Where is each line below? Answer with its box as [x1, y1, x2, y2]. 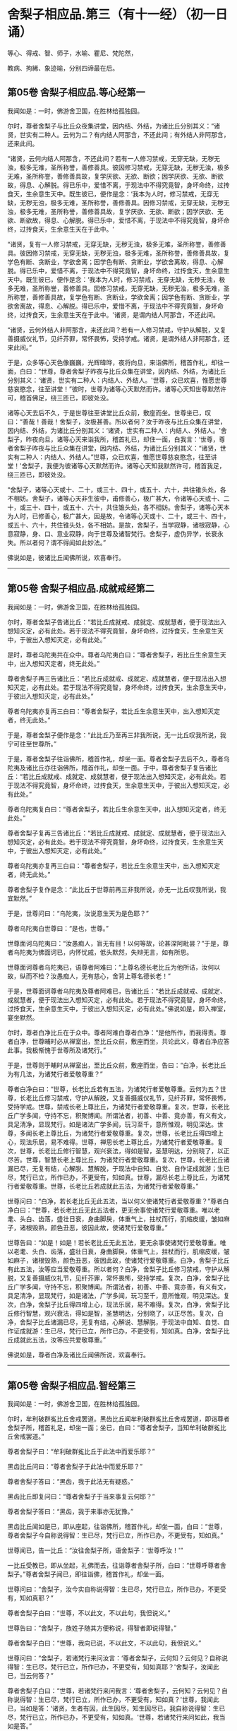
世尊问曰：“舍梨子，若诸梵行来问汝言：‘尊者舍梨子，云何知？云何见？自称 [7, 1654, 222, 1662]
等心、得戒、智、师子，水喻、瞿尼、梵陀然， [7, 49, 138, 57]
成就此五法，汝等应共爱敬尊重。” [13, 1336, 107, 1344]
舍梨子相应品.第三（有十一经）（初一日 [7, 6, 228, 23]
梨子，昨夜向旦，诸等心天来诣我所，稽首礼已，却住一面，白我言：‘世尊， [7, 435, 219, 444]
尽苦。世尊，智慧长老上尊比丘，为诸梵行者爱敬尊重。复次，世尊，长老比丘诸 [7, 1155, 230, 1164]
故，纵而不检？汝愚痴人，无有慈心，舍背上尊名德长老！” [7, 972, 171, 980]
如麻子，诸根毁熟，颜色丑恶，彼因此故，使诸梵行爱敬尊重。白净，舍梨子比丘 [7, 1256, 230, 1264]
